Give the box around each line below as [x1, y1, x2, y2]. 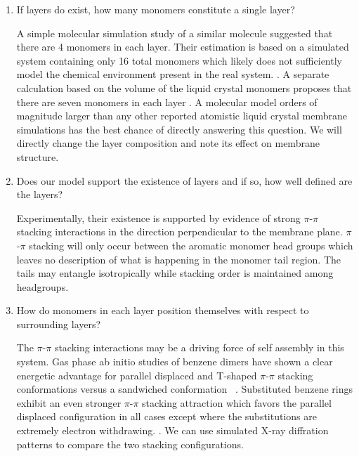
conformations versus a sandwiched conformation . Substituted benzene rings [16, 382, 353, 396]
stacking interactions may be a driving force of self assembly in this [54, 340, 344, 355]
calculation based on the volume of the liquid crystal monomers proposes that [16, 80, 352, 95]
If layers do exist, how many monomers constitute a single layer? [16, 2, 295, 16]
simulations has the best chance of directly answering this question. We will [16, 122, 342, 136]
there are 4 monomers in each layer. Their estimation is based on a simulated [16, 39, 349, 54]
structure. [16, 149, 59, 164]
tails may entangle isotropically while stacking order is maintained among [16, 266, 334, 280]
